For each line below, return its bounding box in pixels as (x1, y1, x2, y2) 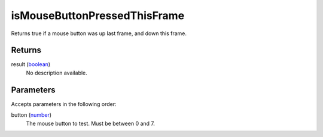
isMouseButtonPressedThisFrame (11, 9, 185, 22)
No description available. (26, 69, 88, 76)
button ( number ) (11, 111, 52, 119)
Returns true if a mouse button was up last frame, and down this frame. (11, 30, 187, 37)
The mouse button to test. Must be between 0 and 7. (26, 120, 156, 127)
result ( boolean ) (11, 61, 51, 68)
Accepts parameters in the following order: (11, 100, 117, 107)
